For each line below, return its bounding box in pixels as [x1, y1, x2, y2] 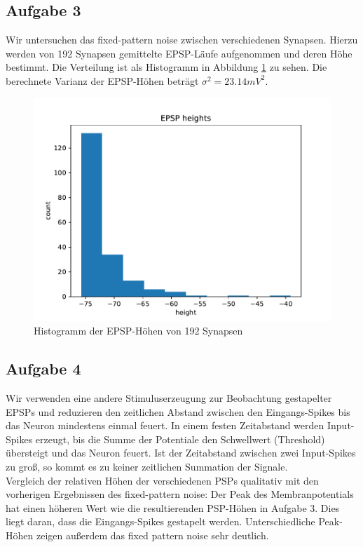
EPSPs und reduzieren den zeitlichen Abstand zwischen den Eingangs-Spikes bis [6, 404, 350, 419]
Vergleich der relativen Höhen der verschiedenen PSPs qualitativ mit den [6, 473, 319, 487]
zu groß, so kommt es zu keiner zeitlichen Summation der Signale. [6, 459, 288, 473]
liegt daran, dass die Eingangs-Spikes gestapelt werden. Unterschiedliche [6, 514, 315, 529]
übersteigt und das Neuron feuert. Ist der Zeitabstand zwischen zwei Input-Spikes [6, 445, 356, 460]
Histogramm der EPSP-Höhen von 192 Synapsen [34, 323, 243, 338]
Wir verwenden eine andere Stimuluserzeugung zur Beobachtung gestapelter [6, 390, 332, 405]
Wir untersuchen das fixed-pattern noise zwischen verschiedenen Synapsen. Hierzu [6, 32, 358, 47]
